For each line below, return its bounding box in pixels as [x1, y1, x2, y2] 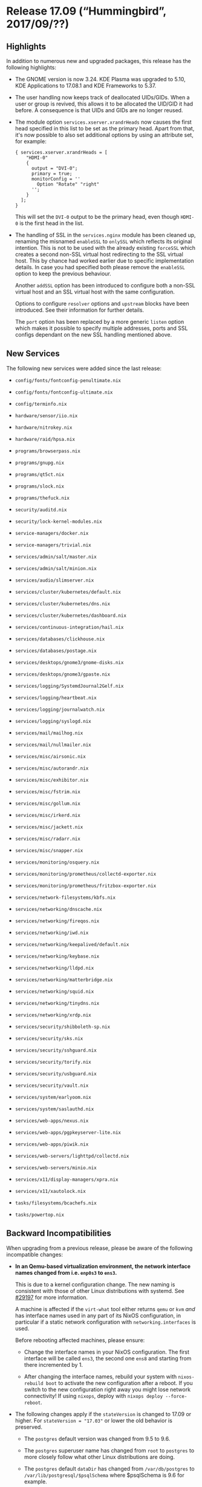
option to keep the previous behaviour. [15, 270, 112, 277]
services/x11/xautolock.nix [15, 1188, 86, 1194]
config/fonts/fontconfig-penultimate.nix [15, 377, 121, 383]
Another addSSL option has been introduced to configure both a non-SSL [15, 282, 195, 289]
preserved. [15, 1423, 42, 1431]
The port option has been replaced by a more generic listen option [15, 318, 184, 325]
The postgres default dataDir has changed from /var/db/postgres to [24, 1465, 195, 1472]
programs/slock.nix [15, 483, 65, 489]
